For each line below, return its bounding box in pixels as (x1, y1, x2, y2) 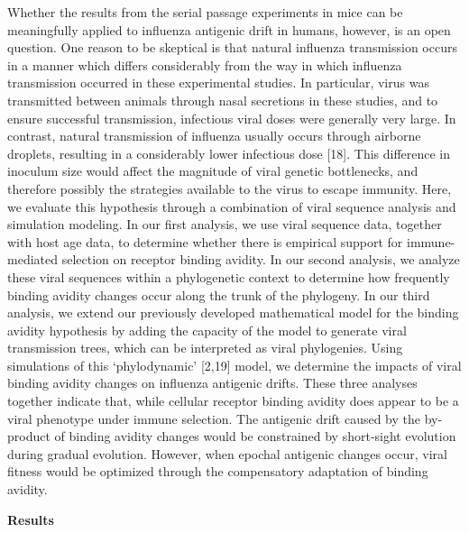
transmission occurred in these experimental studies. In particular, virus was (7, 73, 429, 92)
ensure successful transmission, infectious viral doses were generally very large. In (7, 108, 456, 127)
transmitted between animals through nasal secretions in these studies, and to (7, 90, 438, 109)
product (7, 427, 51, 446)
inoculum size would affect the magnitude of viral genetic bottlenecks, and (7, 161, 418, 180)
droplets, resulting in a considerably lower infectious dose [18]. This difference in (7, 143, 451, 162)
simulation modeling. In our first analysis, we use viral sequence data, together (7, 215, 442, 234)
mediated (7, 250, 58, 269)
